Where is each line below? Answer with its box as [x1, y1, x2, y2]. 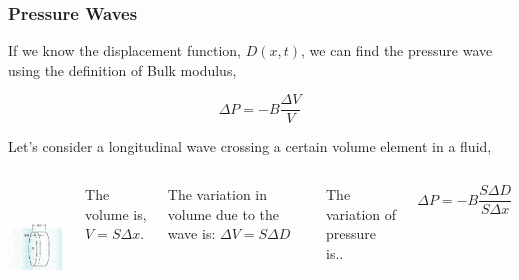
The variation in [167, 184, 267, 205]
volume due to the [167, 203, 279, 224]
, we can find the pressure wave [301, 40, 493, 61]
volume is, [85, 203, 147, 224]
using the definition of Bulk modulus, [8, 59, 237, 80]
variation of [325, 203, 397, 224]
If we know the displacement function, [8, 40, 242, 61]
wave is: [167, 223, 216, 244]
